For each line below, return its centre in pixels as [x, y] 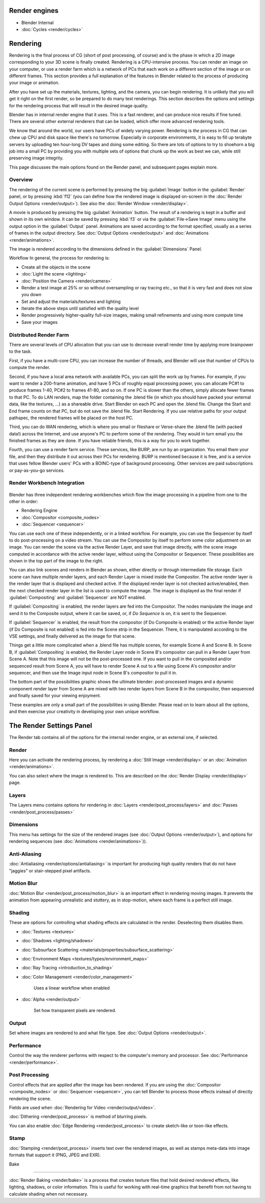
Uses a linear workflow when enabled [72, 988]
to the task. [20, 351]
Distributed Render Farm [39, 335]
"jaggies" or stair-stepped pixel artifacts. [50, 870]
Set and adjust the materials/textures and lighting [71, 301]
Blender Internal [38, 23]
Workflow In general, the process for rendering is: [59, 258]
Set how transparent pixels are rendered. [75, 1010]
